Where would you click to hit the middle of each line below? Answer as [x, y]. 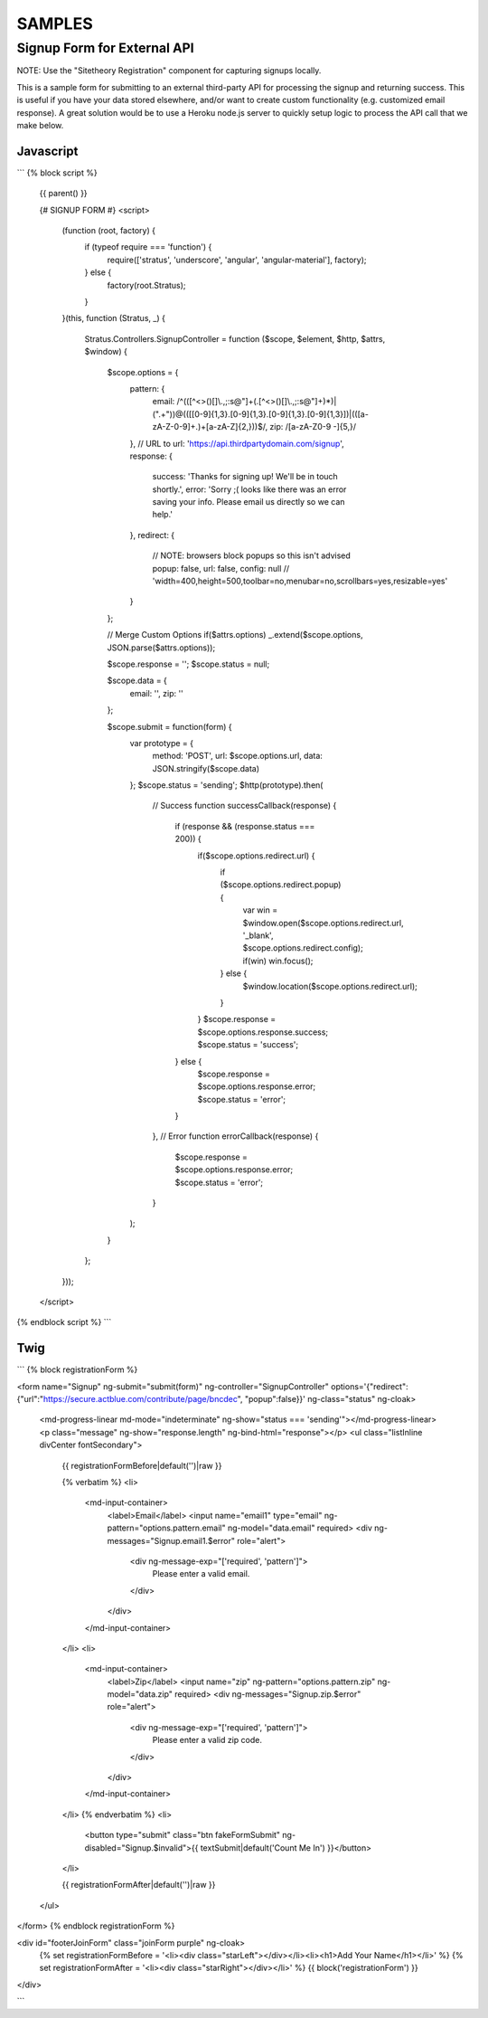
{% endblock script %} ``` [64, 1322]
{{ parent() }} [63, 194]
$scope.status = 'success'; [248, 1045]
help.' [163, 515]
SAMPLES [55, 24]
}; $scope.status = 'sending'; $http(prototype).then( [226, 785]
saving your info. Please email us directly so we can [249, 502]
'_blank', [258, 935]
